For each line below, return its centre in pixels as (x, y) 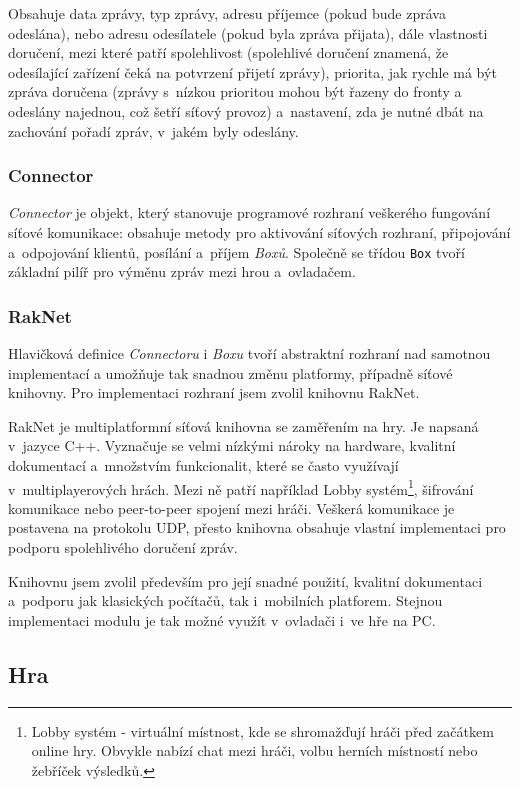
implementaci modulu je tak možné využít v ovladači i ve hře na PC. (222, 619)
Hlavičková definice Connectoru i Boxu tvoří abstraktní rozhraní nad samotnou (249, 353)
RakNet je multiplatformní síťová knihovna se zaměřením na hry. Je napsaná (243, 425)
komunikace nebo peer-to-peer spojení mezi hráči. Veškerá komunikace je (231, 507)
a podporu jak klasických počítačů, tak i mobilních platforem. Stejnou (225, 600)
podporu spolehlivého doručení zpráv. (123, 547)
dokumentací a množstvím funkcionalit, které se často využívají (203, 465)
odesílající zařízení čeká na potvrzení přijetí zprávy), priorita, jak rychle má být (252, 71)
